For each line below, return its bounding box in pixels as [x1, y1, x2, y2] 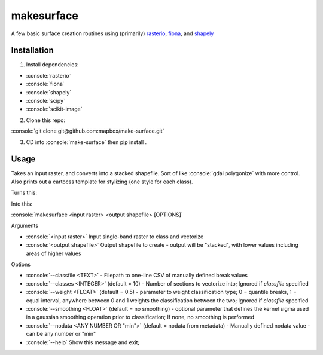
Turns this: [11, 189, 38, 197]
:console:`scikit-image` [26, 105, 83, 113]
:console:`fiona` [26, 81, 65, 88]
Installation [11, 45, 54, 56]
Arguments [11, 222, 39, 229]
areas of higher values [26, 250, 81, 257]
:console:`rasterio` [26, 72, 71, 79]
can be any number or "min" [26, 330, 96, 338]
